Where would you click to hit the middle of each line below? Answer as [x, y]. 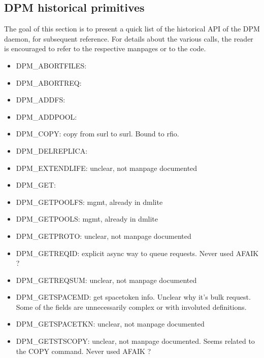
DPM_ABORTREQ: [49, 82]
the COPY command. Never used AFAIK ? [84, 351]
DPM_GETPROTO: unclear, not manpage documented [104, 236]
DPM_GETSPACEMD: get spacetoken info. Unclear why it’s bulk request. [133, 297]
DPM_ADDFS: [41, 100]
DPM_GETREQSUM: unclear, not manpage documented [106, 280]
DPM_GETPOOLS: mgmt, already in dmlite [87, 219]
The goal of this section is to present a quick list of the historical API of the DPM [132, 29]
